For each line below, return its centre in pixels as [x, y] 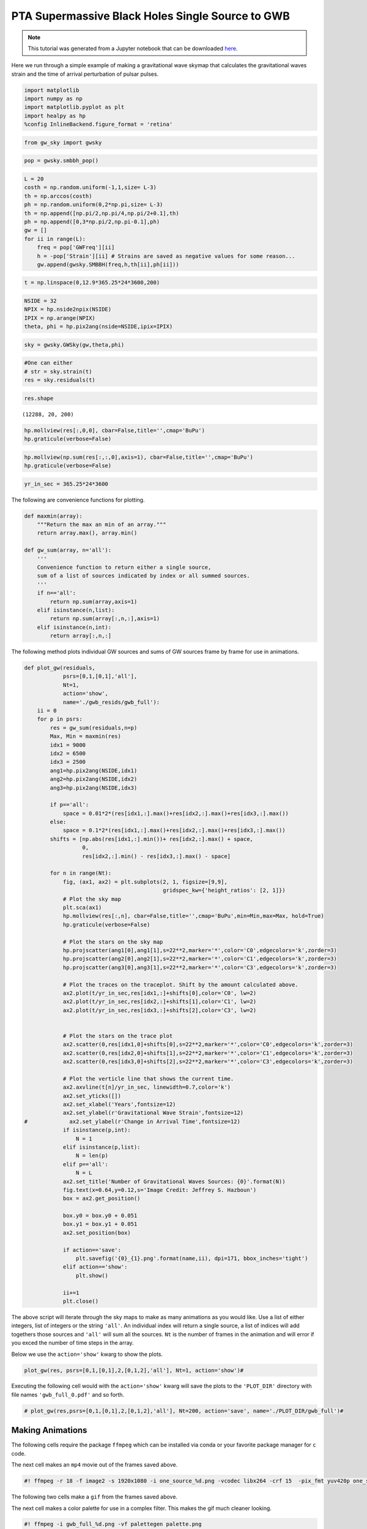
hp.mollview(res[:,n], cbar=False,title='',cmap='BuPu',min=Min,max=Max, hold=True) [193, 916]
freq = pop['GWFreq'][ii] [76, 247]
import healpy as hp [55, 116]
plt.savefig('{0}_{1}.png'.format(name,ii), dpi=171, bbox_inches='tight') [192, 1259]
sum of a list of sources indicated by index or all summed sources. [143, 576]
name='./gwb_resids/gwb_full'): [111, 702]
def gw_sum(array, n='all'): [68, 550]
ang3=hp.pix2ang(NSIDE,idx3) [94, 788]
